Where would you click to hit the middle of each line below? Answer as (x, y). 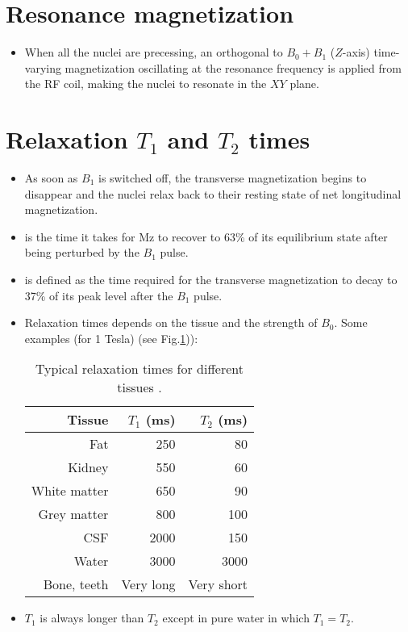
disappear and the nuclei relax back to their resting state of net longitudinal (213, 193)
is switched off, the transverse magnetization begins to (233, 178)
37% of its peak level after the (99, 295)
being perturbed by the (82, 252)
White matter (70, 491)
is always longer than (92, 618)
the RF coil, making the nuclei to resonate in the (146, 84)
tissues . (139, 387)
